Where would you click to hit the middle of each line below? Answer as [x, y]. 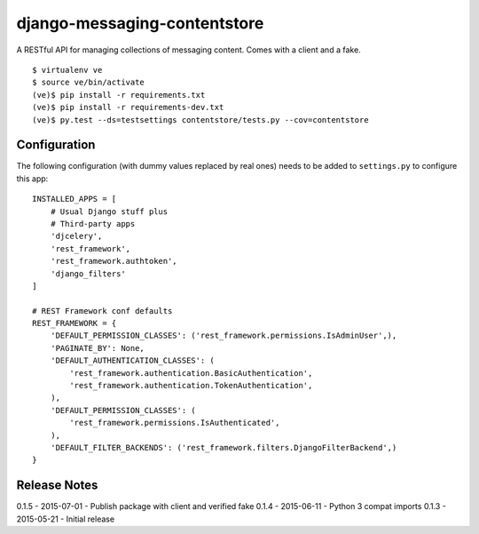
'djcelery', [76, 236]
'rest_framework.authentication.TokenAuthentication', [191, 386]
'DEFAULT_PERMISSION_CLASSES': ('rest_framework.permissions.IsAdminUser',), [224, 336]
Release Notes [57, 486]
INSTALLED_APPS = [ [75, 199]
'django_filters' [88, 274]
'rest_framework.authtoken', [114, 261]
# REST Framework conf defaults [102, 311]
